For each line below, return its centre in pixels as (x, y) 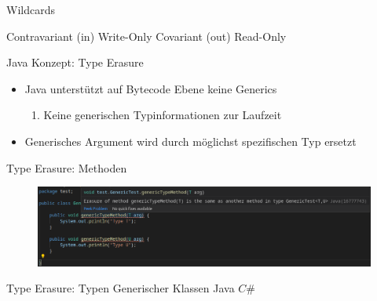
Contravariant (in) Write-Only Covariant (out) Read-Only (146, 36)
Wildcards (31, 9)
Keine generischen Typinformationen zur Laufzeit (163, 115)
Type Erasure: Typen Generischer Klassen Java (121, 288)
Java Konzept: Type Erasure (75, 62)
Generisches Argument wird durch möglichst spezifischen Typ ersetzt (190, 141)
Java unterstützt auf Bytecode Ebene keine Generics (151, 88)
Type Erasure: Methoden (67, 167)
